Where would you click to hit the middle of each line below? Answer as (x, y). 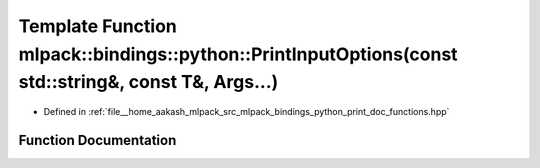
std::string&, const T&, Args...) (148, 82)
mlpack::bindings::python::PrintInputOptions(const (238, 54)
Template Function (97, 26)
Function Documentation (97, 140)
